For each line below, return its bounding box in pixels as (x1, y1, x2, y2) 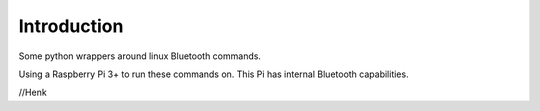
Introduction (18, 15, 124, 37)
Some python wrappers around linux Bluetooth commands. (18, 50, 262, 62)
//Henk (18, 86, 47, 99)
